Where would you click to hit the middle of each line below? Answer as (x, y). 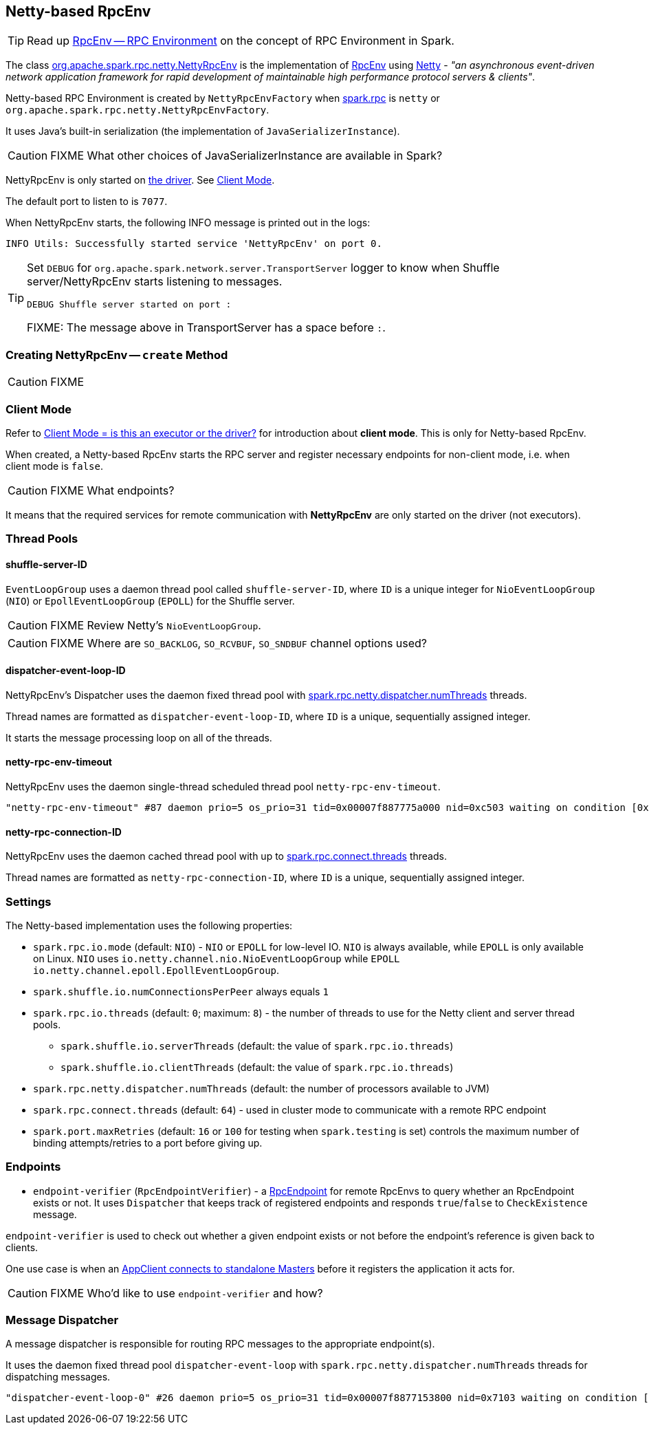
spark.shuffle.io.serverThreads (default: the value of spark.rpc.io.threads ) (257, 1046)
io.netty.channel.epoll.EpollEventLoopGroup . (156, 970)
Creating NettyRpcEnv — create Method (117, 355)
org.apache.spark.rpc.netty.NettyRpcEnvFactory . (137, 110)
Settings (29, 901)
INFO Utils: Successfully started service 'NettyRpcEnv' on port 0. (194, 244)
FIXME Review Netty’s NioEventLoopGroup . (156, 625)
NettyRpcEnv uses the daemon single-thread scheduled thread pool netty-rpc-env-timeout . (223, 786)
